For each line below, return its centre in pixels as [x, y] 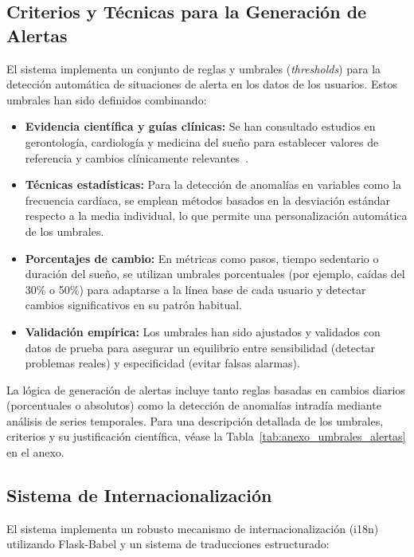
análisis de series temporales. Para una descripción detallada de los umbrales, [195, 420]
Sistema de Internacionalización [139, 495]
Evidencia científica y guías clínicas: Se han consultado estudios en [200, 126]
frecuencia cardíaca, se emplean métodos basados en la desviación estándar [208, 200]
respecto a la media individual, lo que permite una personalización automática [216, 216]
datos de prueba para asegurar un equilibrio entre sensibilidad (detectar [200, 347]
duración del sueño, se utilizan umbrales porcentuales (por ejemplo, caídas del [215, 274]
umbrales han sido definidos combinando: [107, 99]
